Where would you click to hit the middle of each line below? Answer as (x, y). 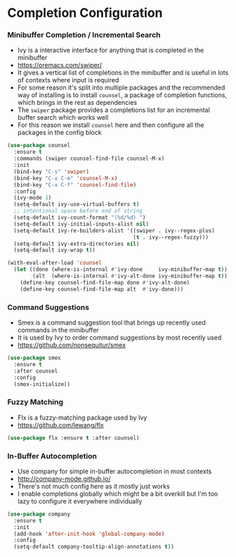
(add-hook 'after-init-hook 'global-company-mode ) (89, 534)
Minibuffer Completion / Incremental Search (84, 35)
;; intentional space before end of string (78, 211)
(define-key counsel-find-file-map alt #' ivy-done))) (102, 289)
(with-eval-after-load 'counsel (54, 263)
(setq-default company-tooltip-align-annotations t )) (94, 547)
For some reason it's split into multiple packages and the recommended (121, 88)
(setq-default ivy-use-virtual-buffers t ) (77, 205)
